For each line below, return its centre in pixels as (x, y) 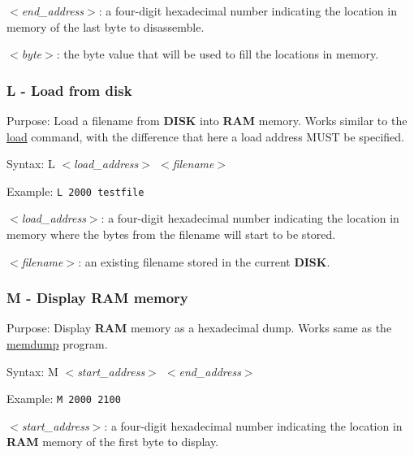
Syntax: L (31, 164)
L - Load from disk (69, 90)
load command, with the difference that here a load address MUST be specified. (205, 136)
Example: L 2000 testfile (75, 191)
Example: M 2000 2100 (64, 399)
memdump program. (57, 344)
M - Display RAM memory (97, 298)
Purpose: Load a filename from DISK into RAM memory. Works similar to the (207, 120)
